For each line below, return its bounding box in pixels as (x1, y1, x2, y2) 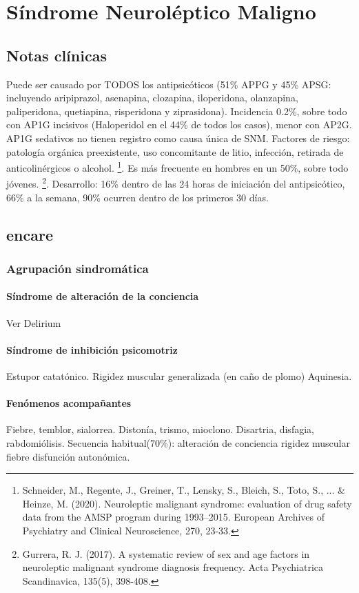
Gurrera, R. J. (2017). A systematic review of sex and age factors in (22, 546, 310, 561)
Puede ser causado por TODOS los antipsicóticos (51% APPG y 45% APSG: (6, 77, 331, 91)
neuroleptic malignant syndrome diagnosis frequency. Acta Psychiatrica (22, 560, 324, 574)
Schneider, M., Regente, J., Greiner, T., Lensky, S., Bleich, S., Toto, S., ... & (22, 483, 345, 497)
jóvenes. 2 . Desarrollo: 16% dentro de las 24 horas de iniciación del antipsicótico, (6, 174, 345, 191)
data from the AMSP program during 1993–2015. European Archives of (22, 510, 325, 524)
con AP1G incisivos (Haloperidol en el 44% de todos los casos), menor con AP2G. (6, 117, 352, 132)
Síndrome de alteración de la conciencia (6, 289, 199, 303)
